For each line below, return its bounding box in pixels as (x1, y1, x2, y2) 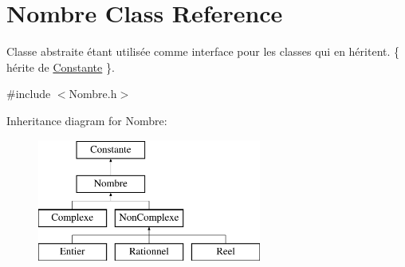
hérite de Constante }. (6, 58, 115, 75)
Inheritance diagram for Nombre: (6, 112, 167, 128)
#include (6, 85, 51, 102)
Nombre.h (69, 85, 117, 102)
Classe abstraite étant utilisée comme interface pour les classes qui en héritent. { (6, 43, 400, 60)
